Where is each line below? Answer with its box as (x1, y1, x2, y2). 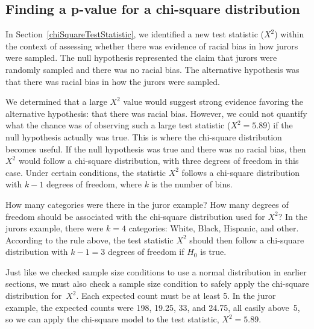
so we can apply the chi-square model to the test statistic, (5, 313, 219, 325)
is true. (200, 245, 227, 258)
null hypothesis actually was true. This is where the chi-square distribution (5, 130, 282, 143)
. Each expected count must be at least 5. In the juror (76, 289, 276, 302)
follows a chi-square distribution (181, 166, 300, 178)
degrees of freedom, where (46, 178, 142, 190)
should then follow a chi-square (189, 233, 304, 246)
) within (274, 28, 304, 40)
